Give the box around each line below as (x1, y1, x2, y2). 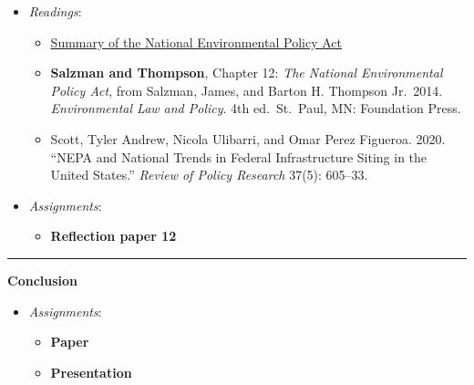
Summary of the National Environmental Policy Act (50, 32, 342, 51)
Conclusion (7, 270, 78, 289)
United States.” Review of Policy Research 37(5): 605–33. (50, 165, 368, 184)
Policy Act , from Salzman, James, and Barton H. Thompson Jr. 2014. (50, 80, 443, 99)
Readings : (28, 2, 82, 20)
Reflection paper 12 (50, 226, 177, 245)
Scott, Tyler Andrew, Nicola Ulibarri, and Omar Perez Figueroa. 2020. (50, 129, 446, 148)
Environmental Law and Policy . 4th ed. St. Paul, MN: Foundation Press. (50, 99, 461, 118)
